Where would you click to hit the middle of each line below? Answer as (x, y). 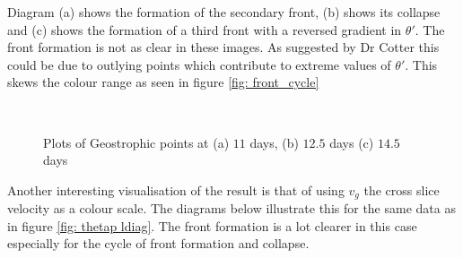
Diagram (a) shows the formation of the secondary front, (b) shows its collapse (224, 12)
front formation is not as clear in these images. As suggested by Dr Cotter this (223, 47)
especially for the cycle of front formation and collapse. (158, 243)
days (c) (352, 142)
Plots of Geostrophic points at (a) (136, 142)
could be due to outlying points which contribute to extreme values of (199, 64)
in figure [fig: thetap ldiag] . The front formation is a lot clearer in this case (212, 225)
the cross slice (402, 189)
